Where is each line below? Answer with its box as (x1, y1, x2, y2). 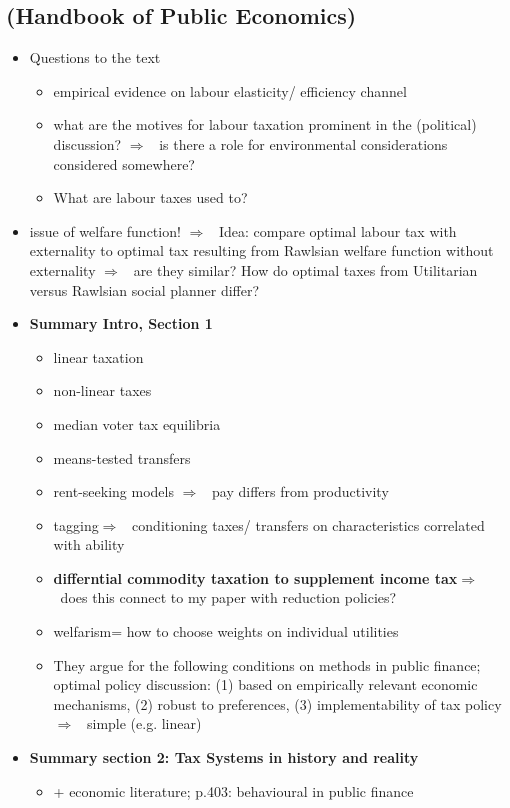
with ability (53, 534, 125, 555)
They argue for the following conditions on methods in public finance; (53, 654, 481, 675)
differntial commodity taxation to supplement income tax (53, 567, 458, 588)
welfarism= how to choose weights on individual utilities (53, 621, 399, 642)
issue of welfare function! (29, 220, 181, 241)
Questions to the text (29, 47, 161, 68)
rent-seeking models (53, 481, 174, 502)
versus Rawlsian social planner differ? (29, 279, 260, 300)
